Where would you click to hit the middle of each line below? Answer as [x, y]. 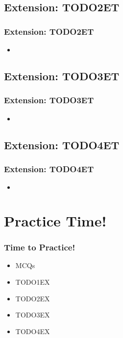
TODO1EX [33, 282]
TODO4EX [33, 331]
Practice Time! [55, 220]
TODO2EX [33, 298]
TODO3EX [33, 315]
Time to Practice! [40, 247]
